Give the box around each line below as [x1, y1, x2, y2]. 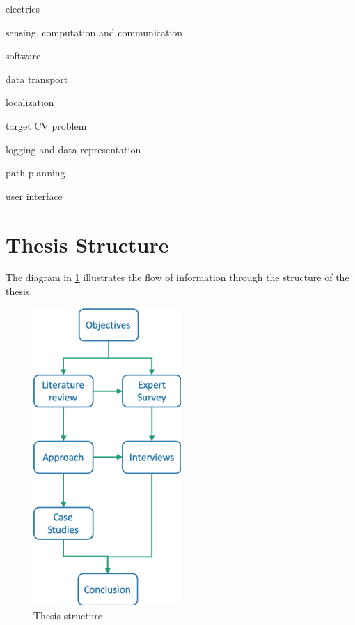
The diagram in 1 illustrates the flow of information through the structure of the [6, 270, 349, 285]
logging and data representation [6, 142, 141, 156]
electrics [6, 1, 40, 15]
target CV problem [6, 118, 87, 133]
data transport [6, 71, 68, 86]
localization [6, 95, 54, 110]
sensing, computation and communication [6, 24, 183, 39]
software [6, 48, 41, 63]
